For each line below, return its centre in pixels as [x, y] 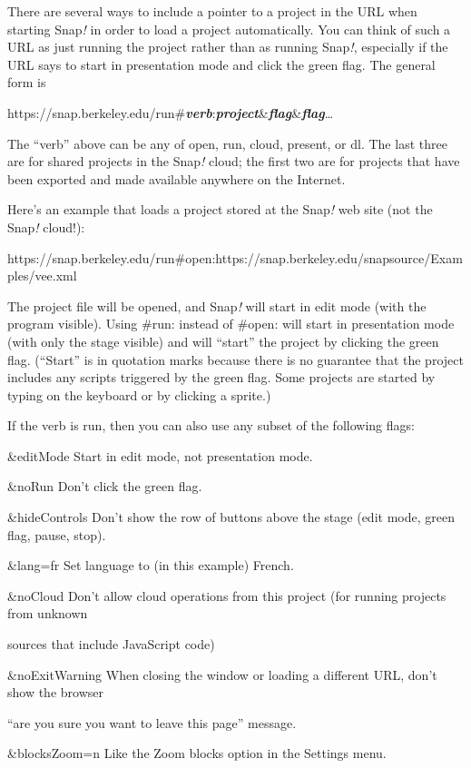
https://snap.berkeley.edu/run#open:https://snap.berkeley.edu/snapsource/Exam [235, 257]
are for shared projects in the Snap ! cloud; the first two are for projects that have [234, 161]
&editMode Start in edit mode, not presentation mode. [160, 455]
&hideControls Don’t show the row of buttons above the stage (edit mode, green [231, 517]
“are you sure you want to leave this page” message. [152, 722]
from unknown [48, 613]
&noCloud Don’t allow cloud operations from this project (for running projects [227, 595]
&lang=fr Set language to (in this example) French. [151, 565]
